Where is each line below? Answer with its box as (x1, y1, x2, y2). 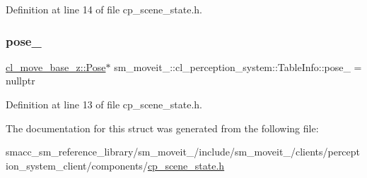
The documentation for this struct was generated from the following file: (6, 120, 319, 135)
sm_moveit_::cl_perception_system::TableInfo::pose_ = (114, 59, 362, 74)
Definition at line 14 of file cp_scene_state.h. (6, 2, 203, 16)
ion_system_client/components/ (6, 158, 148, 172)
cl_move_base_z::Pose (6, 59, 106, 74)
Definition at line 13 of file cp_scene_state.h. (6, 97, 203, 111)
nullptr (6, 73, 35, 88)
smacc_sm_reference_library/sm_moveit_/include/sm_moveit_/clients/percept (6, 144, 361, 159)
